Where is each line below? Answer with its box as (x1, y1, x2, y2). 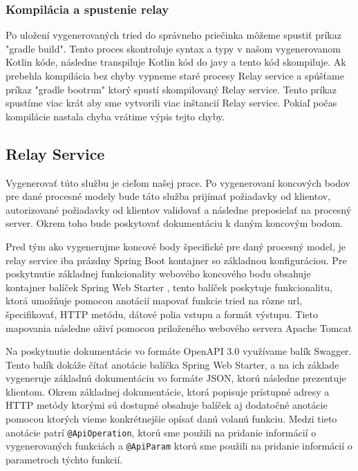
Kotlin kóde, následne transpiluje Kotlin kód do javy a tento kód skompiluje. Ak (6, 55, 346, 69)
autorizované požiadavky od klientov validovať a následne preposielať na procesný (6, 202, 352, 216)
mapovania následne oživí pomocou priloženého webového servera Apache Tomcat (6, 320, 352, 335)
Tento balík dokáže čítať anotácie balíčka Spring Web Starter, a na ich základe (6, 357, 339, 371)
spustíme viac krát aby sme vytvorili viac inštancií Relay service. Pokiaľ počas (6, 95, 337, 110)
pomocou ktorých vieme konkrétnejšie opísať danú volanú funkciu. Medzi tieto (6, 412, 337, 426)
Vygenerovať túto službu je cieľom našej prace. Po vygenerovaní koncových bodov (6, 175, 351, 190)
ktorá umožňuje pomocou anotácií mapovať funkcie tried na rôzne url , (6, 293, 303, 308)
